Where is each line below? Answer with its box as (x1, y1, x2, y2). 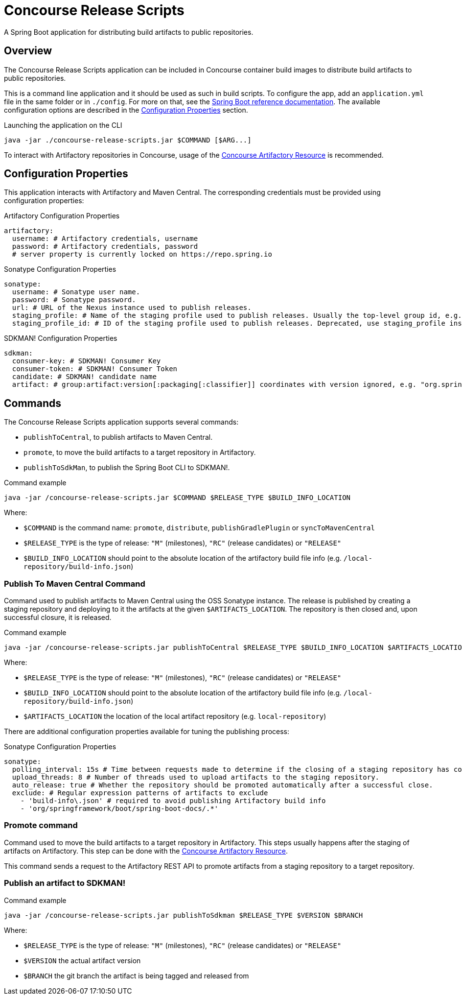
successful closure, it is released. (4, 613, 112, 622)
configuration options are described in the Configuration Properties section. (4, 105, 248, 114)
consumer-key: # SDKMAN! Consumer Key (12, 357, 161, 365)
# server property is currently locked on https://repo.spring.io (12, 250, 272, 259)
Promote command (4, 820, 78, 831)
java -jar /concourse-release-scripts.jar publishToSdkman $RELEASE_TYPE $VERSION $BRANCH (4, 911, 363, 919)
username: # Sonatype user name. (12, 288, 140, 296)
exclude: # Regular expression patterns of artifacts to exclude (12, 789, 268, 797)
